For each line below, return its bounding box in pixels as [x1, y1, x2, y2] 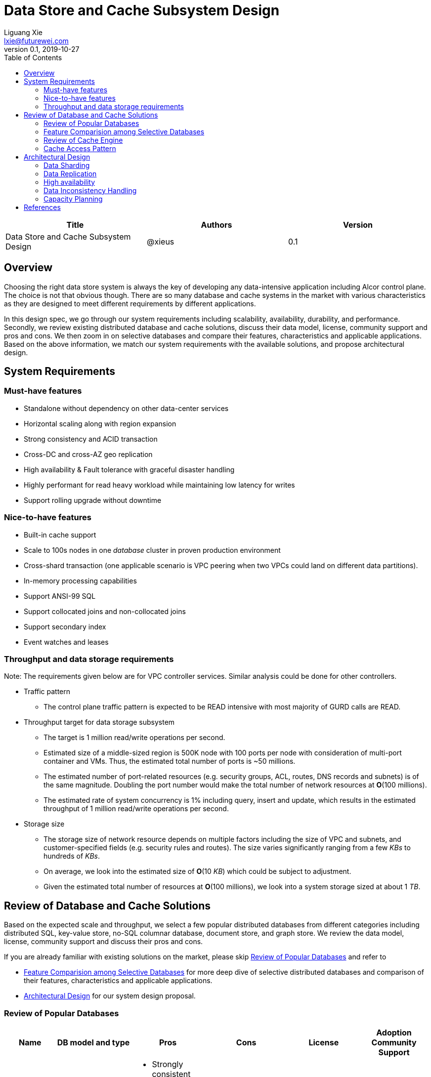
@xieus [146, 236, 174, 247]
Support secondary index [24, 622, 106, 631]
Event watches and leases [24, 637, 109, 646]
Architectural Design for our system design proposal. [24, 992, 196, 1000]
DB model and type [57, 1037, 130, 1047]
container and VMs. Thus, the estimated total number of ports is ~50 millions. [43, 757, 296, 766]
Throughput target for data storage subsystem [24, 718, 175, 727]
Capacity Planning [43, 194, 103, 203]
